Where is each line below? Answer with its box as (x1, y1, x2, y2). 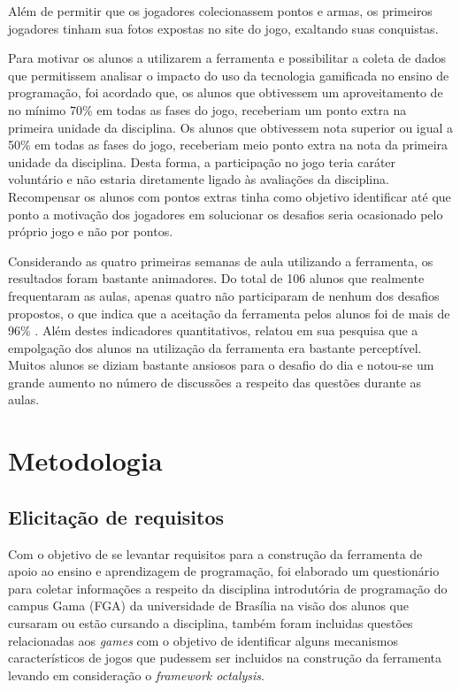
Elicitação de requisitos (8, 502, 225, 530)
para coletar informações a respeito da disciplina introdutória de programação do (8, 579, 448, 597)
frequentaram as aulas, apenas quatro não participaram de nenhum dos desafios (8, 286, 440, 304)
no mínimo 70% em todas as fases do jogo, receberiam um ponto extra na (8, 100, 407, 119)
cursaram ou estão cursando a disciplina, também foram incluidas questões (8, 614, 413, 632)
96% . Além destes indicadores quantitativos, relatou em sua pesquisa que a (8, 321, 418, 340)
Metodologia (8, 442, 163, 479)
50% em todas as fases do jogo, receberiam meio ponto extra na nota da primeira (8, 135, 448, 154)
